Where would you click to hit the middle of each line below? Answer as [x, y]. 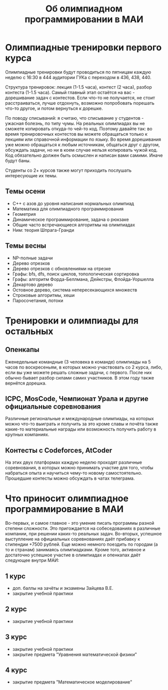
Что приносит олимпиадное [67, 498]
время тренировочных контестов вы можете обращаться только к [76, 134]
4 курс [16, 670]
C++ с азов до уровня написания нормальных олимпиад [73, 203]
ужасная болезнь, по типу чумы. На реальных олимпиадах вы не [75, 123]
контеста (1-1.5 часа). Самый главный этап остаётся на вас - [70, 92]
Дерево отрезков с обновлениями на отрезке [61, 268]
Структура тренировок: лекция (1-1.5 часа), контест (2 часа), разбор [79, 87]
